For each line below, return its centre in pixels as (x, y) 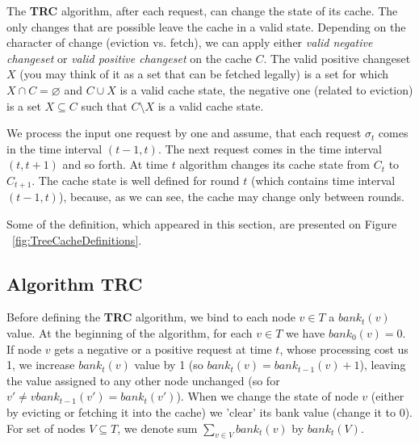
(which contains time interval (323, 180)
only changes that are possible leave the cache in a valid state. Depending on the (206, 26)
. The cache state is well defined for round (136, 180)
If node (24, 348)
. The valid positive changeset (337, 58)
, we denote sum (157, 428)
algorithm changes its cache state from (274, 164)
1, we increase (41, 365)
